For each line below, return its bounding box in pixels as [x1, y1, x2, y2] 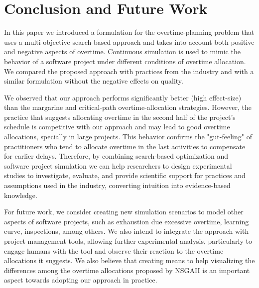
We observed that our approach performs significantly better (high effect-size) [4, 92, 242, 102]
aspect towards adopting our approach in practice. [4, 275, 157, 285]
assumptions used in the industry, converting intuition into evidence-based [4, 180, 231, 191]
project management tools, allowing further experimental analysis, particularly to [4, 236, 252, 246]
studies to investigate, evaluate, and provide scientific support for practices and [4, 170, 246, 181]
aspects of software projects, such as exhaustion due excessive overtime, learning [4, 216, 249, 226]
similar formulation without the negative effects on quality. [4, 76, 183, 86]
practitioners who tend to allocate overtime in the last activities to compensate [4, 141, 246, 151]
